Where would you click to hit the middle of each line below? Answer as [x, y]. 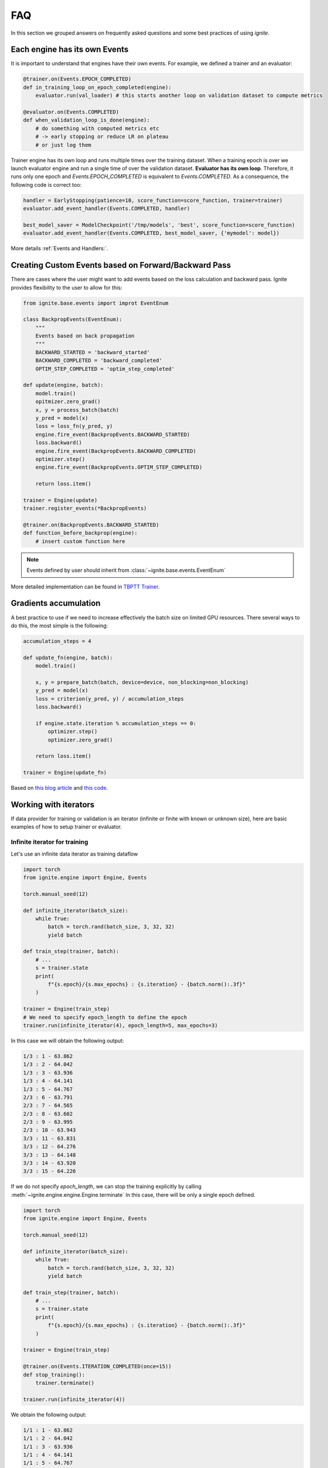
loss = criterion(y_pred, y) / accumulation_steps [110, 698]
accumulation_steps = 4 [57, 641]
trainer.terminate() [65, 1383]
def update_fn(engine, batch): [68, 657]
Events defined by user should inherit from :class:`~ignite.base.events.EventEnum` [126, 570]
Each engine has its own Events [70, 50]
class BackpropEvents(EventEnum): [73, 319]
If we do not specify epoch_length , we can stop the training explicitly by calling [106, 1187]
